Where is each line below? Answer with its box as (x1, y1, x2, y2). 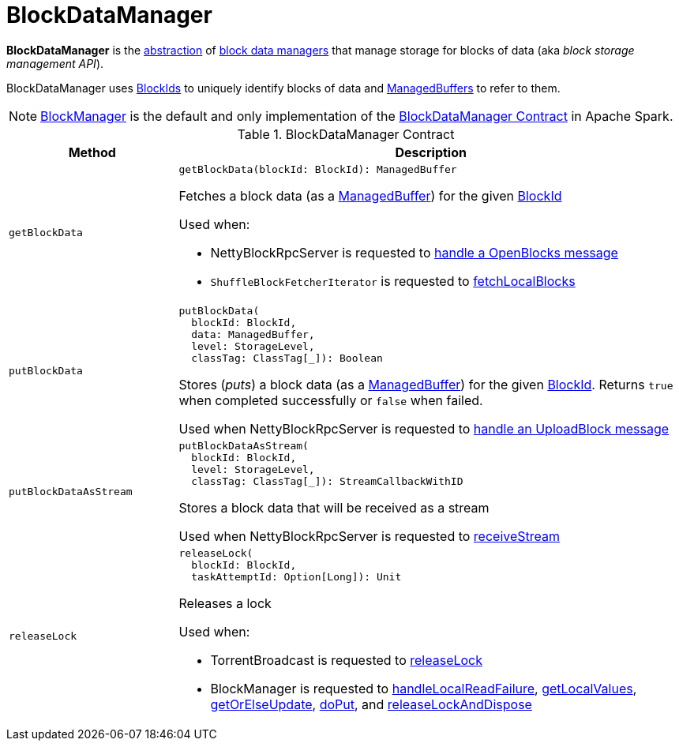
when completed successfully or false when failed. (178, 392, 483, 408)
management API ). (6, 56, 104, 70)
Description (395, 144, 467, 160)
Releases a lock (178, 595, 272, 611)
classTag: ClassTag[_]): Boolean (191, 351, 383, 364)
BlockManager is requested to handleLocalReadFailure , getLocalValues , (210, 680, 637, 696)
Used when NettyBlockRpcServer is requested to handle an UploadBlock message (178, 420, 670, 437)
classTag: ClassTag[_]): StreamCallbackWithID (191, 475, 463, 487)
